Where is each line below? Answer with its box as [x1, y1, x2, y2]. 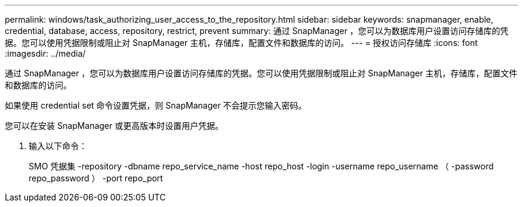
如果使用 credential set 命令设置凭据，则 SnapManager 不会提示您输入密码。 [5, 100, 307, 110]
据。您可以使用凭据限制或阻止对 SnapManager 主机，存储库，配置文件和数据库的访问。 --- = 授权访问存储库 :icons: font [5, 38, 478, 48]
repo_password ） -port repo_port [29, 173, 163, 183]
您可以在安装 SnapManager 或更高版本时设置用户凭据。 [5, 121, 224, 131]
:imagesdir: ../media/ [5, 48, 86, 58]
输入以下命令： [29, 141, 87, 151]
